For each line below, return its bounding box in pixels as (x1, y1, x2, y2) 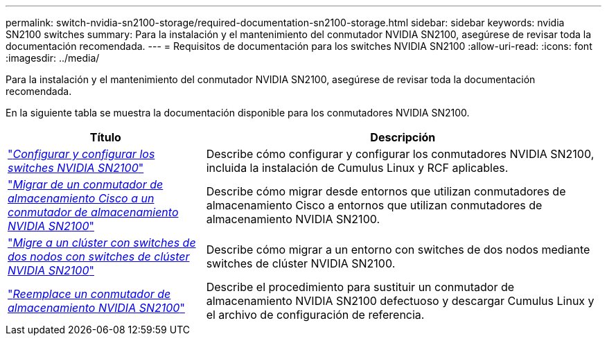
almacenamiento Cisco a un (8, 191, 155, 205)
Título (89, 130, 121, 144)
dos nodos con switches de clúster (8, 250, 190, 263)
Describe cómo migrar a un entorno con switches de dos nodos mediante (206, 243, 590, 256)
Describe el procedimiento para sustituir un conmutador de (206, 280, 515, 294)
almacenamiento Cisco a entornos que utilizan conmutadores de (206, 198, 543, 212)
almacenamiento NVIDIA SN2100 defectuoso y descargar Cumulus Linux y (206, 294, 595, 308)
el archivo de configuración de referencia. (206, 308, 425, 322)
